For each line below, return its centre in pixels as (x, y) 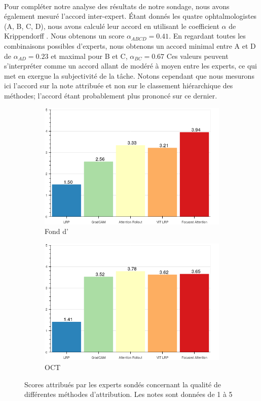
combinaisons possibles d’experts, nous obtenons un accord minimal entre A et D (130, 45)
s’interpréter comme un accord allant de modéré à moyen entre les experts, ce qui (130, 66)
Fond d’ (57, 231)
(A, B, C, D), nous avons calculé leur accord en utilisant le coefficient (112, 26)
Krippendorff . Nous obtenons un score (64, 36)
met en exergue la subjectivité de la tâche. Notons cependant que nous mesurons (129, 75)
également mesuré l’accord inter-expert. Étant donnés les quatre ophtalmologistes (130, 16)
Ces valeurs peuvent (197, 56)
